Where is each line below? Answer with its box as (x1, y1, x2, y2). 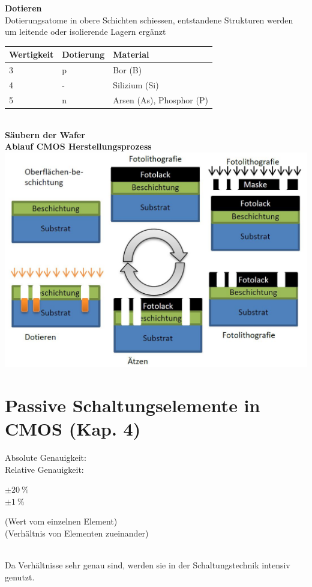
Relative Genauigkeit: (5, 463, 84, 475)
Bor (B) (113, 64, 142, 76)
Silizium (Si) (113, 78, 159, 91)
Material (113, 48, 149, 61)
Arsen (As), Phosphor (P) (113, 93, 208, 106)
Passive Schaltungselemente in (5, 392, 260, 417)
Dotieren (5, 2, 42, 14)
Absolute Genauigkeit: (5, 451, 86, 463)
